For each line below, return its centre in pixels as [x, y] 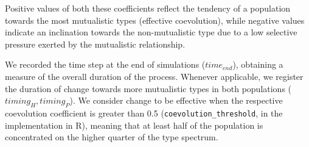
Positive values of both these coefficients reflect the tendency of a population [148, 8]
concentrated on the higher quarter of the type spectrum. [112, 137]
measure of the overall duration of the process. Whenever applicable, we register [154, 76]
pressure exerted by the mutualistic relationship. [95, 44]
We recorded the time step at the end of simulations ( [105, 64]
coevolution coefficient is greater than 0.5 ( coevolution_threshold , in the [144, 113]
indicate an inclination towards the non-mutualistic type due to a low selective [151, 32]
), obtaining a [258, 64]
